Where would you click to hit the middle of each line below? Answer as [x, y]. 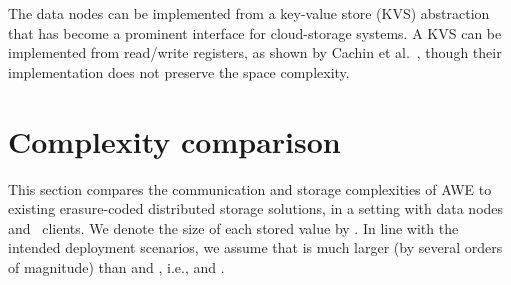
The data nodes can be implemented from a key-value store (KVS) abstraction [249, 13]
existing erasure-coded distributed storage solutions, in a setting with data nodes [256, 208]
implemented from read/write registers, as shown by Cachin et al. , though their [255, 52]
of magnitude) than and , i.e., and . [116, 266]
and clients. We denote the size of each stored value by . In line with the [233, 227]
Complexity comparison [174, 140]
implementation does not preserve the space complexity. [179, 71]
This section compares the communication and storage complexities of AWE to [250, 188]
